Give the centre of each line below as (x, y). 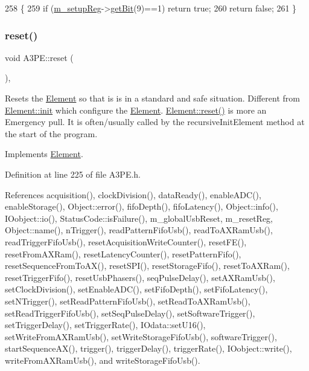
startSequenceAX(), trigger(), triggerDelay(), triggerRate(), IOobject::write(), (148, 348)
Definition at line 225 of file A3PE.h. (73, 174)
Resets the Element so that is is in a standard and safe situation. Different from (152, 98)
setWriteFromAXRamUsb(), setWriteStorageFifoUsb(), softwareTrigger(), (141, 336)
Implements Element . (44, 154)
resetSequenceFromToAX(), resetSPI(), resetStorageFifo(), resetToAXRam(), (147, 266)
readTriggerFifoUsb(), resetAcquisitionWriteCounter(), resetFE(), (126, 241)
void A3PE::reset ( (39, 57)
